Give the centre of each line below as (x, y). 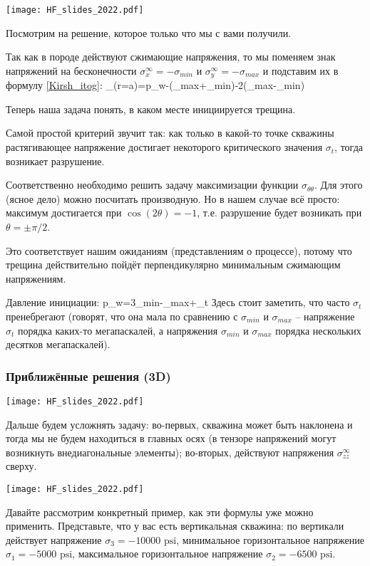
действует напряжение (54, 539)
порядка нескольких (318, 330)
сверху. (21, 466)
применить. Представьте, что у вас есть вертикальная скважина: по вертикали (175, 526)
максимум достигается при (64, 213)
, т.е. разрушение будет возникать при (279, 213)
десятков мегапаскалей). (58, 344)
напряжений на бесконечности (71, 70)
